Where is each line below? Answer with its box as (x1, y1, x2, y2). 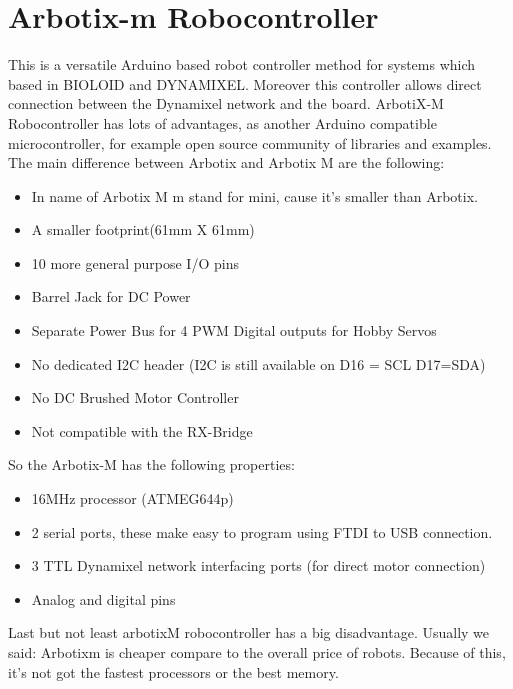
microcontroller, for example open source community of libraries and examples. (8, 132, 492, 153)
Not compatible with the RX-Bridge (31, 420, 253, 441)
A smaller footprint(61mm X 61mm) (31, 219, 255, 240)
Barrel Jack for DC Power (31, 286, 191, 307)
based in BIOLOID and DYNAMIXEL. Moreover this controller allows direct (8, 73, 482, 94)
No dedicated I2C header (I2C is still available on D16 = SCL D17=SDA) (31, 353, 486, 374)
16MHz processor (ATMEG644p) (31, 488, 234, 509)
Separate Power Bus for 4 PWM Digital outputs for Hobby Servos (31, 320, 437, 341)
